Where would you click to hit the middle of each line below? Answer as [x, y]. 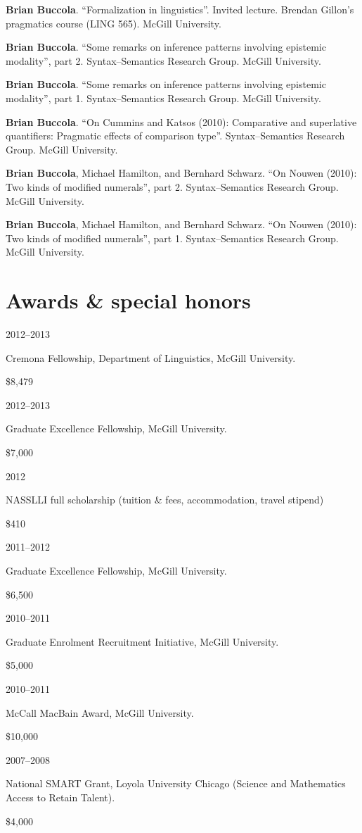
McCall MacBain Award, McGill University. [100, 712]
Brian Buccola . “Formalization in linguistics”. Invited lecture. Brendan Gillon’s [180, 9]
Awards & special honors [128, 300]
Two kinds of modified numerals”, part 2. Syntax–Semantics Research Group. [172, 186]
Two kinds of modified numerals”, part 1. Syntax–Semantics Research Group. [172, 238]
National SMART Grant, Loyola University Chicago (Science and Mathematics [176, 783]
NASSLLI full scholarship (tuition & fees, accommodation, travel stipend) [165, 500]
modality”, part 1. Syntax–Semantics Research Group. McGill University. [163, 98]
